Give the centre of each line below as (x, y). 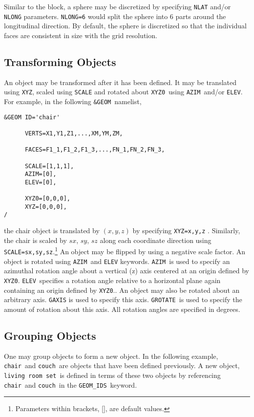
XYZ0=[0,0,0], (48, 199)
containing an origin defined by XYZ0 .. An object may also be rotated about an (122, 290)
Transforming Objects (60, 61)
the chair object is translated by (52, 230)
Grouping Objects (50, 335)
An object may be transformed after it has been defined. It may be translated (120, 82)
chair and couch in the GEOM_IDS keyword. (71, 384)
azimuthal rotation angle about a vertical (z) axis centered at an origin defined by (127, 271)
